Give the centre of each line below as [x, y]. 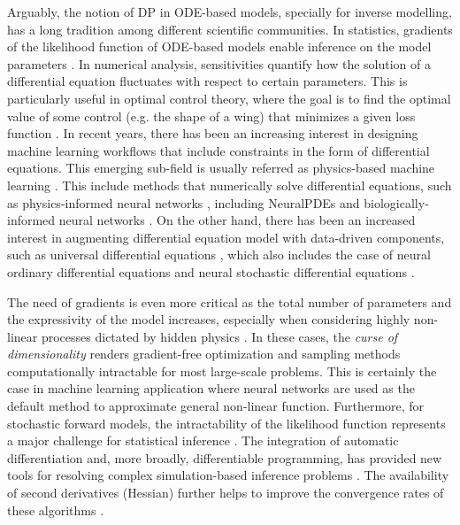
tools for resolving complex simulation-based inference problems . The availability [228, 475]
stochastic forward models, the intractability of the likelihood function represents [226, 423]
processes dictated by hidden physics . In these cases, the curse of [219, 336]
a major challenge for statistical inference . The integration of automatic [203, 440]
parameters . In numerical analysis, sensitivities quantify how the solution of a [219, 63]
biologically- [396, 202]
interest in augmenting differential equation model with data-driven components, [226, 237]
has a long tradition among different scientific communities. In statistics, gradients [230, 29]
